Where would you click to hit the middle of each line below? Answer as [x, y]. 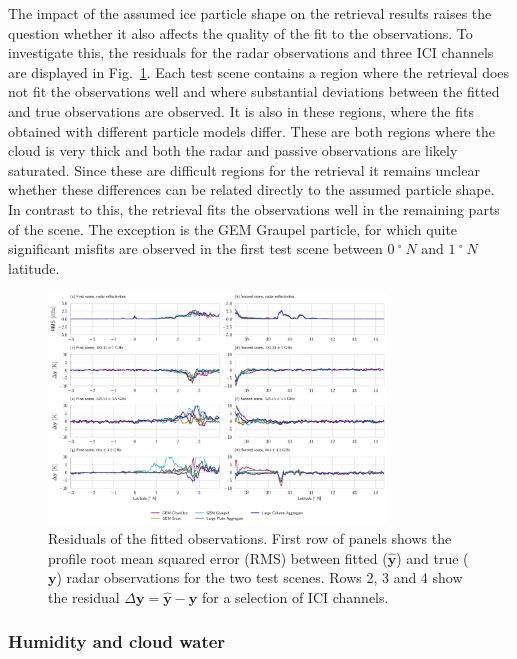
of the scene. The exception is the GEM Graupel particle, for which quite [233, 228]
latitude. [34, 267]
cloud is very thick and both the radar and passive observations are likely [233, 150]
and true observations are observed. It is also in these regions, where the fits [241, 110]
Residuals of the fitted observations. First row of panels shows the [250, 538]
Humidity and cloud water [117, 641]
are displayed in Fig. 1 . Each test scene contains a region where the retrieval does [259, 71]
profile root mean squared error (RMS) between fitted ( [218, 557]
